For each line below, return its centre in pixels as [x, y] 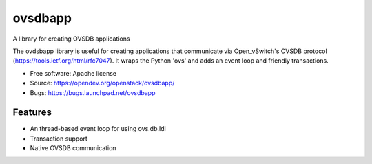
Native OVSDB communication [73, 148]
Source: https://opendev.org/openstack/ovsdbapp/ [102, 83]
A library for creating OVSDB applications [71, 39]
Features [32, 113]
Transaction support [59, 139]
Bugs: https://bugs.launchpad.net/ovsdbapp [93, 92]
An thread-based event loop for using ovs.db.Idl [98, 129]
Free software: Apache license [73, 73]
